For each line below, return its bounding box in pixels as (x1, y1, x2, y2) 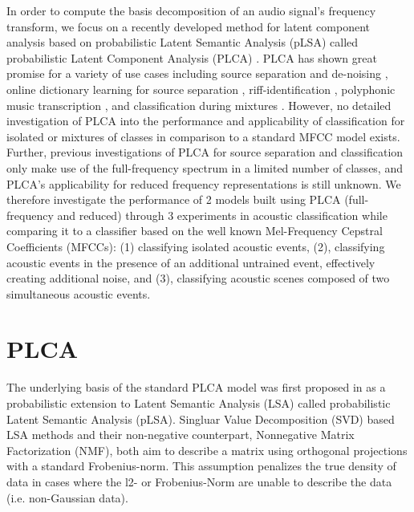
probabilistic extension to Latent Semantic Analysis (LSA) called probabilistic (6, 395, 391, 411)
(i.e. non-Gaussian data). (6, 489, 128, 506)
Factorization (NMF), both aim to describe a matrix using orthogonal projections (6, 441, 408, 458)
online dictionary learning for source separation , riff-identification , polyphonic (6, 80, 396, 97)
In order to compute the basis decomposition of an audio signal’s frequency (6, 2, 376, 18)
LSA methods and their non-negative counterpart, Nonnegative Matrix (6, 426, 355, 443)
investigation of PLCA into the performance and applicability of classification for (6, 112, 405, 129)
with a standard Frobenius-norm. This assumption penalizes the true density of (6, 457, 396, 474)
